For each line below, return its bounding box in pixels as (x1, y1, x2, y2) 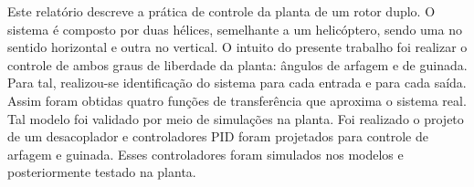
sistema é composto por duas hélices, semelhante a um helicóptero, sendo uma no (7, 19, 462, 38)
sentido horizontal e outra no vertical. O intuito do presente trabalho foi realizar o (7, 37, 468, 57)
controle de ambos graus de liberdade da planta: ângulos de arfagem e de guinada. (7, 55, 468, 74)
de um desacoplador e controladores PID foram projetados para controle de (7, 127, 428, 146)
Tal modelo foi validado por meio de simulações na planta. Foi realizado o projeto (7, 109, 464, 128)
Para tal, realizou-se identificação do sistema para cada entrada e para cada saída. (7, 73, 467, 92)
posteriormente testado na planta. (7, 162, 196, 182)
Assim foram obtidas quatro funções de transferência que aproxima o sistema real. (7, 90, 467, 109)
